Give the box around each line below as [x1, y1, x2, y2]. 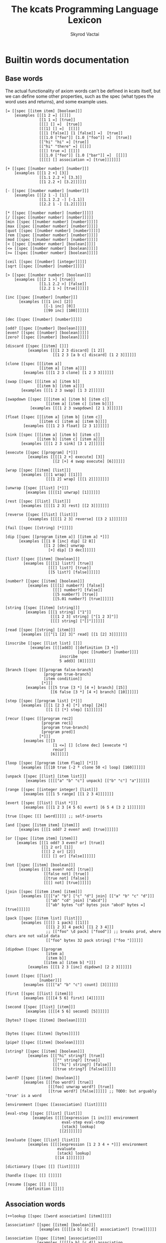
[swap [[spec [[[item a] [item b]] [5, 379, 80, 384]
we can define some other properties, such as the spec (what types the [5, 93, 154, 99]
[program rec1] [41, 720, 73, 725]
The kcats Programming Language [11, 4, 159, 15]
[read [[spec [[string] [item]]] [5, 627, 76, 632]
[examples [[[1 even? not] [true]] [18, 867, 94, 872]
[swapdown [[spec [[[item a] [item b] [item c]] [5, 396, 109, 401]
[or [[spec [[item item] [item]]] [5, 835, 78, 841]
